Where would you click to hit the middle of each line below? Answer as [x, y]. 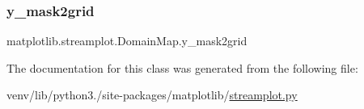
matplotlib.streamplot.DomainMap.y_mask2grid [127, 41]
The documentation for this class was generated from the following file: [182, 67]
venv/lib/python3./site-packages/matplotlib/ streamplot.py [152, 95]
